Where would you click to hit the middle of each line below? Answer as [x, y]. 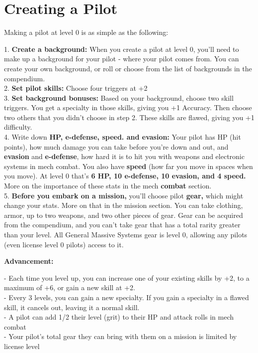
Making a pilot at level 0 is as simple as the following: [86, 32]
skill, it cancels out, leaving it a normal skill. [72, 307]
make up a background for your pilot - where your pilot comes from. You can [122, 59]
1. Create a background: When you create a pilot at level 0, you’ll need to [122, 49]
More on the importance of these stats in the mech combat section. [108, 186]
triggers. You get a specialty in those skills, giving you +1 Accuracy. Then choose [128, 107]
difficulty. [18, 127]
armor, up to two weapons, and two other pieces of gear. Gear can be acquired [124, 215]
